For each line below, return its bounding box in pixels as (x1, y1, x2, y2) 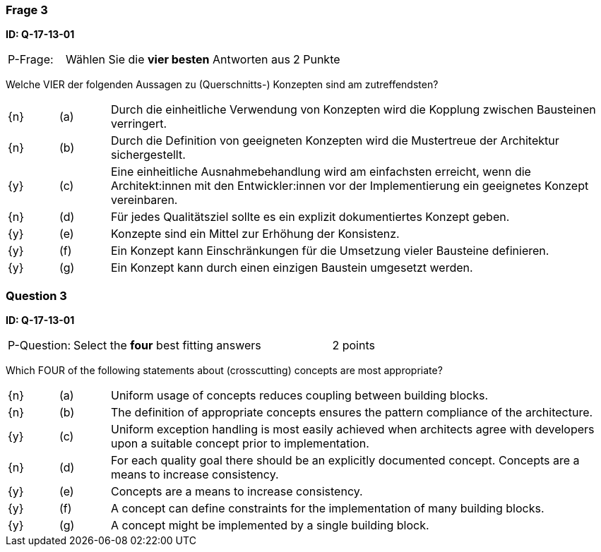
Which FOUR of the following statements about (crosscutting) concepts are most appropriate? (6, 364, 443, 377)
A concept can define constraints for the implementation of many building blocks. (110, 501, 545, 516)
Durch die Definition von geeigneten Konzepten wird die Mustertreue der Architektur (110, 133, 559, 148)
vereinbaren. (110, 193, 178, 208)
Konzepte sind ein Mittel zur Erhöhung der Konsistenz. (110, 227, 400, 241)
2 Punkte (292, 52, 340, 67)
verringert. (110, 116, 167, 131)
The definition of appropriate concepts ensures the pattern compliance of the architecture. (110, 405, 593, 420)
